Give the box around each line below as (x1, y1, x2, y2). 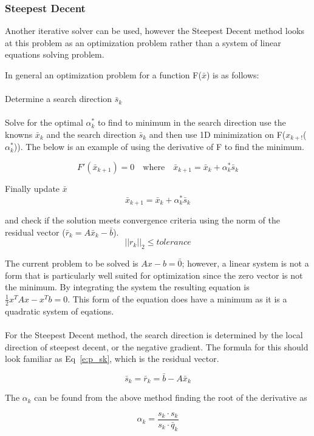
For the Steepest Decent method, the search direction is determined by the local (5, 328, 303, 341)
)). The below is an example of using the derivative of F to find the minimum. (13, 140, 304, 153)
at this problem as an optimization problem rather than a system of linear (5, 36, 281, 49)
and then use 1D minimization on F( (149, 128, 286, 140)
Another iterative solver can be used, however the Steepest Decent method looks (5, 24, 304, 37)
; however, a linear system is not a (182, 257, 309, 270)
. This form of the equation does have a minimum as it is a (67, 292, 287, 305)
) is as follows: (206, 69, 259, 81)
